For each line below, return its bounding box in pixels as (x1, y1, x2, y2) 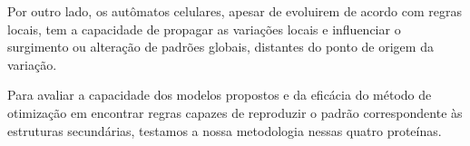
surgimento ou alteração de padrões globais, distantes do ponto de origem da (7, 37, 434, 56)
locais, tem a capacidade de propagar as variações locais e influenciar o (7, 19, 401, 38)
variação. (7, 54, 57, 73)
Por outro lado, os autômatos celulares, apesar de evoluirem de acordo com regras (7, 2, 462, 20)
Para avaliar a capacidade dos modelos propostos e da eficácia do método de (7, 85, 432, 104)
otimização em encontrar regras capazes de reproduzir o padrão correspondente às (7, 102, 463, 122)
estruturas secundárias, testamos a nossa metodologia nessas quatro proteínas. (7, 121, 442, 140)
